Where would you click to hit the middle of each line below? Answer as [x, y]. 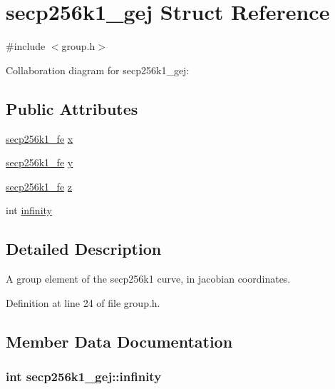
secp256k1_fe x [40, 138]
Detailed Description [84, 249]
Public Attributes [72, 108]
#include [26, 46]
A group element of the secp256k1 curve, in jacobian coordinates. [148, 279]
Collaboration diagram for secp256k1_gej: [98, 70]
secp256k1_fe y [40, 162]
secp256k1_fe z [39, 186]
